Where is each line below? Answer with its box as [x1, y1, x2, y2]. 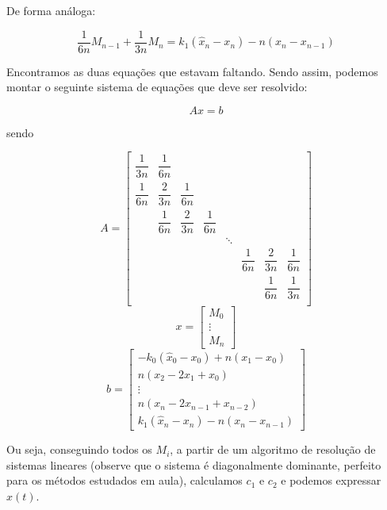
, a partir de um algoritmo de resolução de [170, 441, 376, 458]
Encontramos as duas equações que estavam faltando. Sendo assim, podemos [6, 63, 378, 79]
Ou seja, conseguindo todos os [6, 441, 152, 458]
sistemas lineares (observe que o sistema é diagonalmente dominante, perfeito [6, 456, 381, 473]
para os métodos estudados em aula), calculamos [6, 472, 243, 489]
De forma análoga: [6, 2, 96, 18]
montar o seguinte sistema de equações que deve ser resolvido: [6, 79, 308, 95]
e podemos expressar [281, 472, 381, 489]
